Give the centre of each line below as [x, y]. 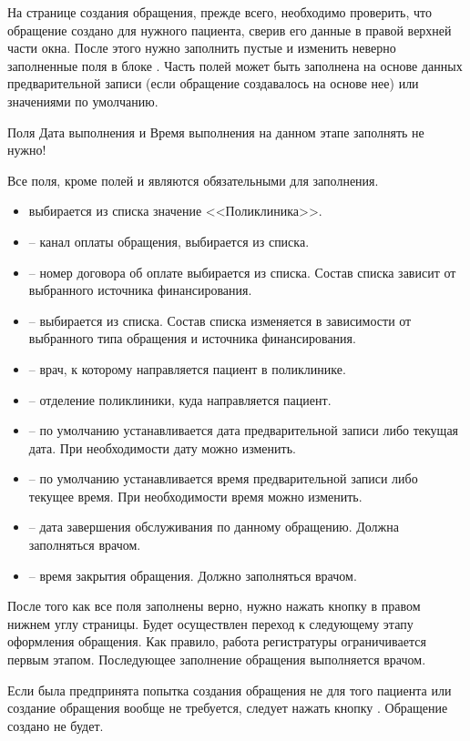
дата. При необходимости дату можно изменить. [162, 447]
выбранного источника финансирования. [140, 290]
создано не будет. [56, 725]
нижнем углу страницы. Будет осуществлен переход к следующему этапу [210, 623]
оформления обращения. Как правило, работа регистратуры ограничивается [217, 641]
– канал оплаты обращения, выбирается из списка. [169, 241]
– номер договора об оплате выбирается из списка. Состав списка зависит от [242, 272]
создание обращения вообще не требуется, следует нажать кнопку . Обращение [228, 708]
